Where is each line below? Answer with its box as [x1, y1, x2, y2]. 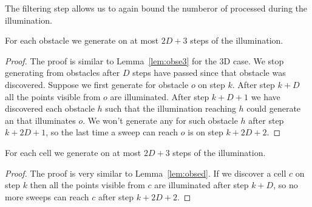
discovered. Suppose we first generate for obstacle [5, 78, 189, 90]
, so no [273, 178, 298, 191]
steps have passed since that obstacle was [132, 66, 286, 79]
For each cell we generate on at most [5, 146, 141, 158]
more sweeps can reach [5, 190, 89, 203]
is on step [188, 126, 223, 138]
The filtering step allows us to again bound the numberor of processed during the [5, 2, 307, 14]
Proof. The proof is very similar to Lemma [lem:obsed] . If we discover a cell [5, 166, 287, 179]
